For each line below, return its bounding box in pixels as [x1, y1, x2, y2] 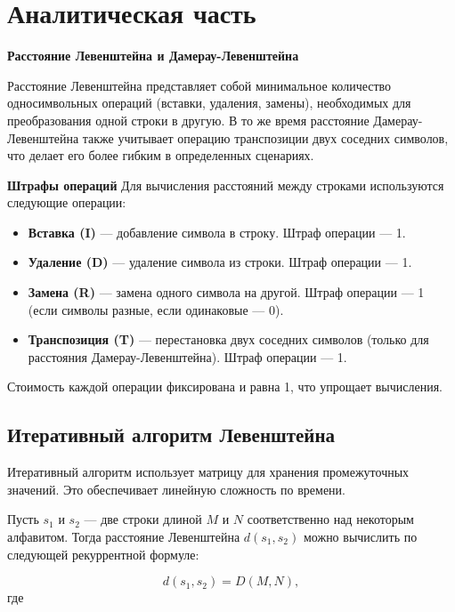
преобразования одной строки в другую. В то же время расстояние [7, 110, 370, 129]
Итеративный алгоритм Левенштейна [7, 421, 336, 448]
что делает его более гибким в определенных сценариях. [7, 146, 314, 165]
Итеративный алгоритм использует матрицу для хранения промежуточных [7, 463, 410, 481]
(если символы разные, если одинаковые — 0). [28, 300, 284, 318]
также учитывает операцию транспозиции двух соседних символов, [82, 128, 449, 147]
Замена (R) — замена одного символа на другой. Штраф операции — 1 [28, 283, 425, 302]
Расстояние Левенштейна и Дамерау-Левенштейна [7, 46, 299, 65]
